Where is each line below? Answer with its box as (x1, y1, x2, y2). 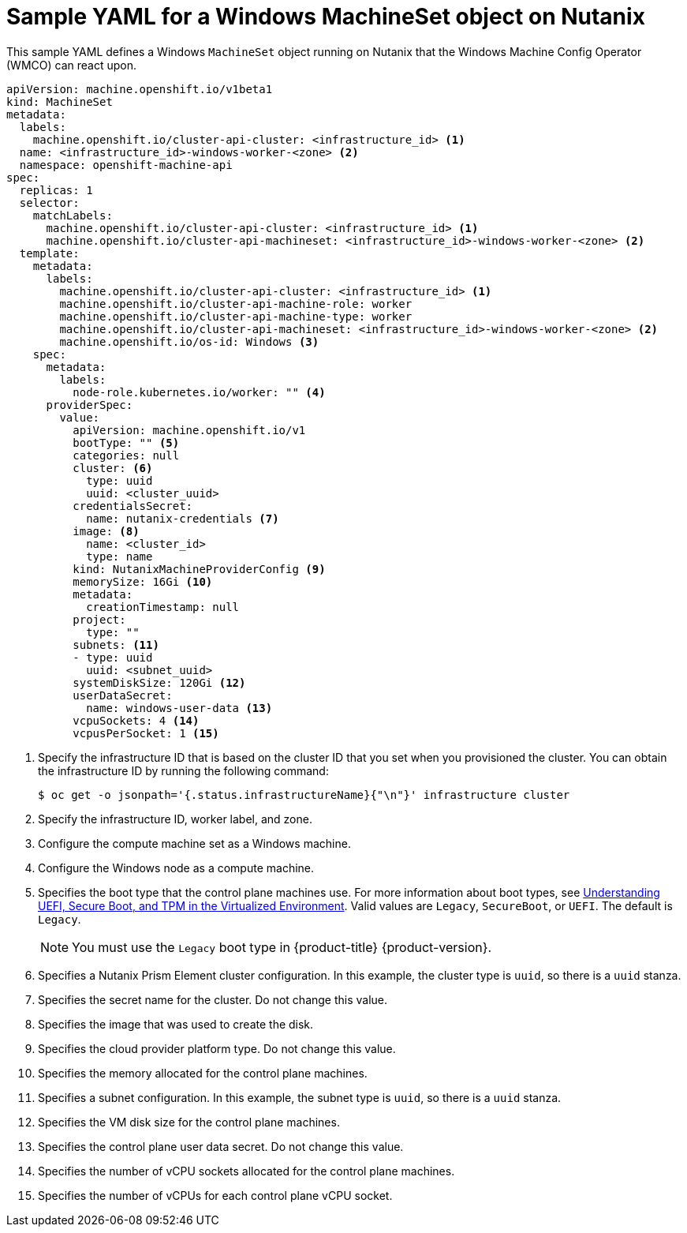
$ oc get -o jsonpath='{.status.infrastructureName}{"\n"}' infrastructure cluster (38, 788, 570, 801)
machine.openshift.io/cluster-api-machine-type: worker (59, 309, 413, 323)
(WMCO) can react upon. (6, 58, 136, 72)
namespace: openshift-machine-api (19, 158, 233, 171)
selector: (19, 196, 80, 209)
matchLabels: (32, 208, 113, 222)
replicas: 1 (19, 183, 93, 197)
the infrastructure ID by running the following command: (38, 763, 329, 778)
